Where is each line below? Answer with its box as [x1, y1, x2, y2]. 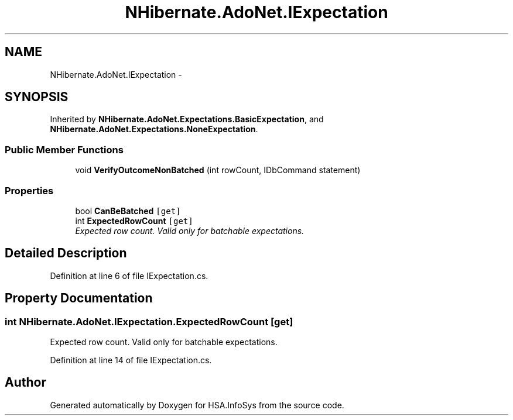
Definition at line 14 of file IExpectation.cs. [50, 355, 212, 365]
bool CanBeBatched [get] [75, 205, 181, 216]
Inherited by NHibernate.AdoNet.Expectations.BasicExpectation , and [50, 114, 324, 125]
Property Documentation [5, 291, 153, 306]
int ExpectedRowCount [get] [75, 215, 193, 226]
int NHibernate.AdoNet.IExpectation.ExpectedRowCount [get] [5, 315, 293, 328]
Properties [5, 184, 54, 197]
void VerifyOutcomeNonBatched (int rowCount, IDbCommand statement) [75, 165, 361, 175]
